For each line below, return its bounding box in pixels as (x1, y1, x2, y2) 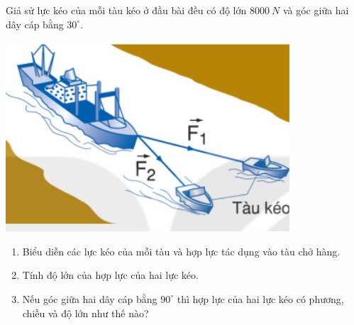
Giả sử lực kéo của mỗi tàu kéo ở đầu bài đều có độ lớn (6, 3, 247, 17)
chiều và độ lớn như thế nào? (22, 305, 149, 320)
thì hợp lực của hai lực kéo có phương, (177, 291, 344, 306)
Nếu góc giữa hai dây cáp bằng (22, 291, 157, 306)
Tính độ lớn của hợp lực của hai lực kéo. (22, 268, 199, 282)
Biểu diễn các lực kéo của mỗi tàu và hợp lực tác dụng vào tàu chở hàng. (22, 243, 341, 258)
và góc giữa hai (282, 3, 349, 17)
